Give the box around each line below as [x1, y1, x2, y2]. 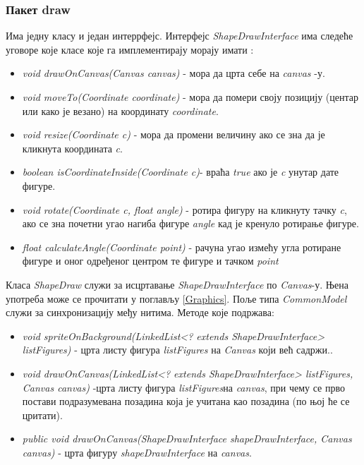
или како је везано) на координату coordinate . [22, 103, 219, 118]
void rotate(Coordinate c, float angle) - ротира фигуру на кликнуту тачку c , [22, 202, 347, 217]
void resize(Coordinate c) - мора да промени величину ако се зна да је [22, 127, 325, 142]
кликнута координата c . [22, 140, 123, 155]
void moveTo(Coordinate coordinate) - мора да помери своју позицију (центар [22, 90, 359, 104]
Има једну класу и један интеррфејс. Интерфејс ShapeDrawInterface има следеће [6, 28, 353, 43]
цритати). [22, 407, 63, 422]
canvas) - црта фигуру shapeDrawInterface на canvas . [22, 445, 252, 459]
